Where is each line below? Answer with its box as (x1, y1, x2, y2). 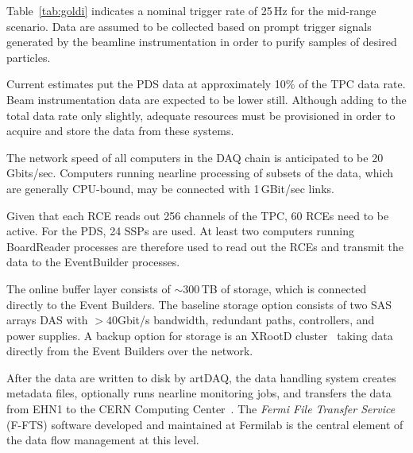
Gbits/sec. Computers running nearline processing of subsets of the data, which (6, 165, 393, 181)
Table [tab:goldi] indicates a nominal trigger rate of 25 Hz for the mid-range (6, 2, 376, 18)
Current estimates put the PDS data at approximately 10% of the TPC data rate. (6, 75, 406, 92)
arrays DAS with (6, 312, 88, 328)
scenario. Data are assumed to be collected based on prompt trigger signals (6, 17, 372, 34)
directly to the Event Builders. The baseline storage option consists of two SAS (6, 296, 392, 312)
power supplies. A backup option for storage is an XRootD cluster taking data (6, 327, 393, 343)
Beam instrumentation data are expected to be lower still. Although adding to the (6, 91, 407, 107)
